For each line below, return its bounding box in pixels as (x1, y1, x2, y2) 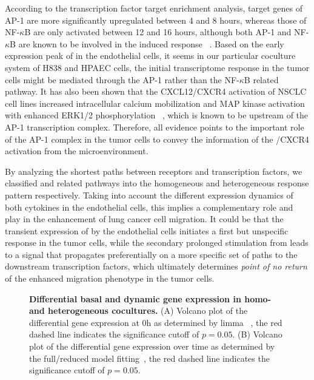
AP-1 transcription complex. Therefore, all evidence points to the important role (5, 120, 304, 133)
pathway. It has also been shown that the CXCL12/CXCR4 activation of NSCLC (5, 85, 307, 98)
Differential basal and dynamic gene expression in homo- (29, 292, 272, 305)
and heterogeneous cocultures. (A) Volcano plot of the (29, 304, 248, 317)
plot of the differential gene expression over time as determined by (29, 340, 275, 353)
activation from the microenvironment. (5, 144, 149, 157)
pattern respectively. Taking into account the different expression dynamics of (5, 188, 293, 201)
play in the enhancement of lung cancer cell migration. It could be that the (5, 212, 284, 225)
